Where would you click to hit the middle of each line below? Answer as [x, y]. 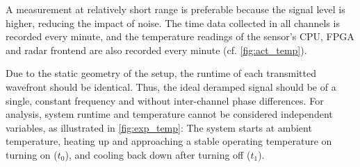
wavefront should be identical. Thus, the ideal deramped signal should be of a [171, 86]
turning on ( [32, 154]
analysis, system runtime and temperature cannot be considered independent [169, 114]
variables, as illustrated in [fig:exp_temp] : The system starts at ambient [159, 127]
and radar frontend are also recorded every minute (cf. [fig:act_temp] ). [156, 50]
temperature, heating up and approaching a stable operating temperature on [169, 141]
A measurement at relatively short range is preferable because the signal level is [175, 9]
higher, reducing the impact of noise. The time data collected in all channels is [173, 23]
